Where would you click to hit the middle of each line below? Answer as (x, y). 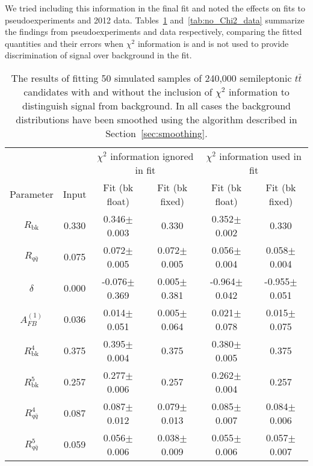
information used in (260, 156)
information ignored (152, 156)
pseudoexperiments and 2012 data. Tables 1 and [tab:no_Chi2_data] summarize (155, 20)
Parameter (32, 194)
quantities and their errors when (64, 43)
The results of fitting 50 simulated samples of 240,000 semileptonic (151, 78)
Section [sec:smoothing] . (156, 133)
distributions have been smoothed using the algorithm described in (156, 119)
